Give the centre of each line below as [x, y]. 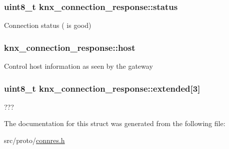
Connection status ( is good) [48, 25]
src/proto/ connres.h [34, 140]
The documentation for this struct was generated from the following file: [115, 123]
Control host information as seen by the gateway [78, 66]
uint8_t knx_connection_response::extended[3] [102, 88]
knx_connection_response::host [70, 47]
